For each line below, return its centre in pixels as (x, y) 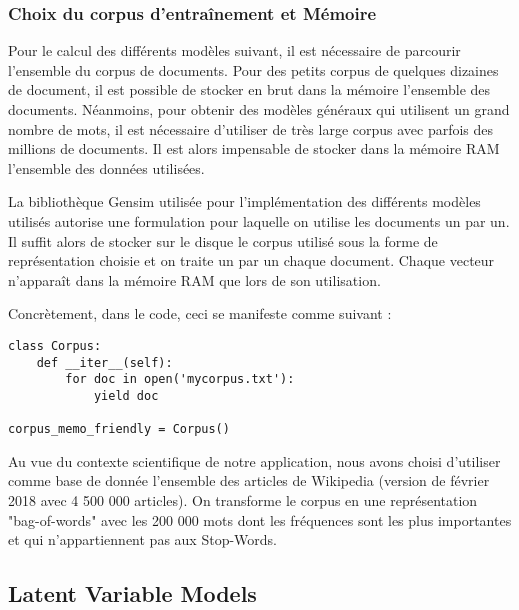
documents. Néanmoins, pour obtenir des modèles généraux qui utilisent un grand (259, 109)
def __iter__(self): (104, 362)
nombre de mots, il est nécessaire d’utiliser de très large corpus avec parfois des (251, 128)
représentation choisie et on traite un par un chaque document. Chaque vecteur (251, 260)
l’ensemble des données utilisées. (106, 167)
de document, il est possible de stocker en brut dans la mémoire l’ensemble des (249, 89)
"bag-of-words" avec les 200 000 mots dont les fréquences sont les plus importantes (260, 519)
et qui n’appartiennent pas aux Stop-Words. (143, 539)
